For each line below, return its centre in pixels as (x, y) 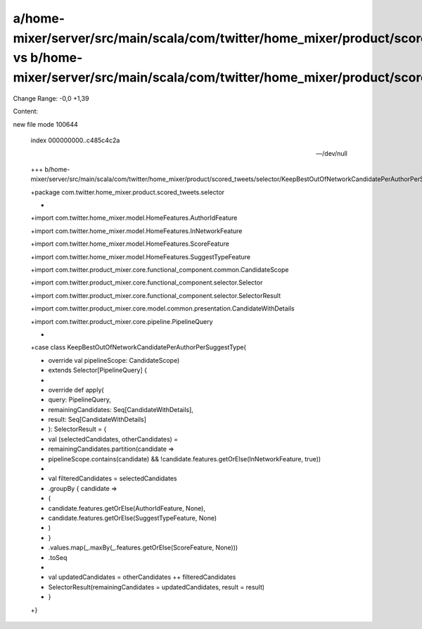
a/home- (39, 18)
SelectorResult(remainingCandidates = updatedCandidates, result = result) (156, 587)
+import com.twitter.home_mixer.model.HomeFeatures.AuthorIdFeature (134, 218)
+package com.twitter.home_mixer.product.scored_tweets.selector (128, 192)
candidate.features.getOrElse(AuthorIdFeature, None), (127, 508)
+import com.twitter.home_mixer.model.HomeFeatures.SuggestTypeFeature (141, 256)
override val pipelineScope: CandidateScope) (114, 360)
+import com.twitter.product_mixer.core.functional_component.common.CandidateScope (160, 270)
